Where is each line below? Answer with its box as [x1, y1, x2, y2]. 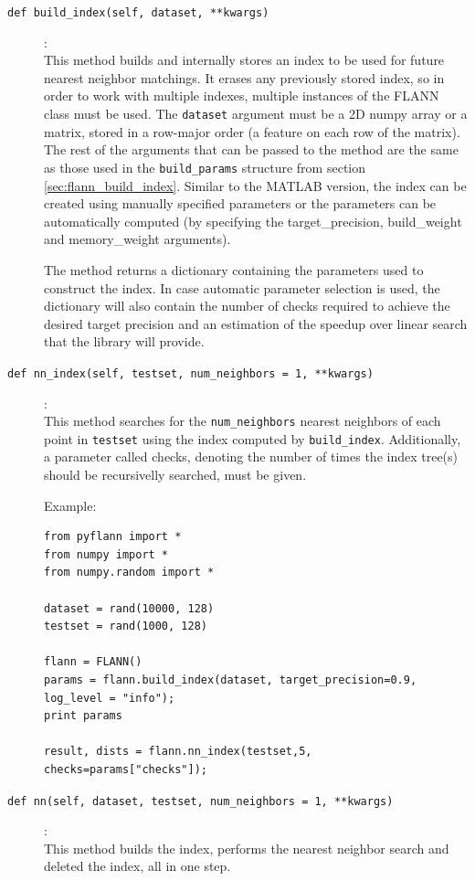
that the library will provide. [44, 332, 205, 351]
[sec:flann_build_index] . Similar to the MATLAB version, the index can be [44, 175, 467, 195]
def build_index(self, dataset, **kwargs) [7, 6, 269, 19]
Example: [44, 495, 97, 515]
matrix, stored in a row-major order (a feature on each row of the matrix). [44, 122, 460, 141]
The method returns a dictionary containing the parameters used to [44, 260, 424, 279]
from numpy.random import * [44, 566, 215, 579]
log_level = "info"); [44, 691, 175, 705]
